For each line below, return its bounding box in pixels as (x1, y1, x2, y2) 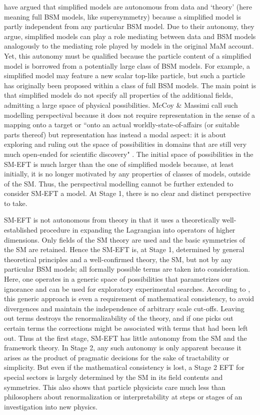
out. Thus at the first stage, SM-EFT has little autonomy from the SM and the (4, 332, 247, 343)
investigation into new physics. (4, 401, 97, 411)
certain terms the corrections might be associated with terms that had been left (4, 323, 248, 333)
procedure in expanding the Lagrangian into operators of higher (39, 225, 235, 235)
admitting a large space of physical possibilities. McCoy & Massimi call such (4, 99, 238, 110)
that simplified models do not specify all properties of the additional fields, (4, 90, 233, 100)
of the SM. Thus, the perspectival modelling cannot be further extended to (4, 178, 233, 188)
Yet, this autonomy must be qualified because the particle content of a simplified (4, 50, 251, 61)
